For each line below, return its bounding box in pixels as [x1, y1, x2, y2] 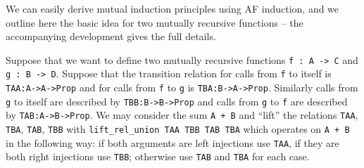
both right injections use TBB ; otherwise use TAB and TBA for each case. [6, 149, 310, 164]
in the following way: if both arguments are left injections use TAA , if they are [6, 135, 339, 150]
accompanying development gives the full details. [6, 29, 216, 44]
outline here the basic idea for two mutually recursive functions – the [6, 15, 303, 30]
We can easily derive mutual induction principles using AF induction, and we [6, 1, 339, 15]
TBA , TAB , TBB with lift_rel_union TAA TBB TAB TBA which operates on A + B [6, 122, 350, 136]
